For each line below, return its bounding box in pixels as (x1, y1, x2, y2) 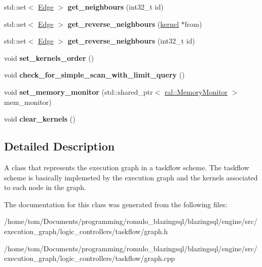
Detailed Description (4, 138, 115, 154)
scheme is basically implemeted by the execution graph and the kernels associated (4, 172, 258, 182)
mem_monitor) (4, 96, 52, 107)
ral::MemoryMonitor (164, 86, 228, 97)
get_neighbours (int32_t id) (67, 2, 164, 12)
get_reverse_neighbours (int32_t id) (67, 35, 195, 46)
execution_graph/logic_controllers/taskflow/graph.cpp (4, 253, 175, 263)
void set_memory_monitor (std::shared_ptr (4, 86, 153, 97)
